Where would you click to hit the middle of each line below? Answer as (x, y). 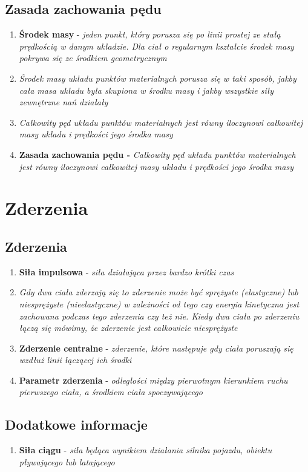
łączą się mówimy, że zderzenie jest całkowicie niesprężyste (128, 328)
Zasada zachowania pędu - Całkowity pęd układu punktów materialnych (157, 154)
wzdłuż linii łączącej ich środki (75, 360)
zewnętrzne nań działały (64, 102)
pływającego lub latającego (67, 461)
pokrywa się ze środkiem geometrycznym (93, 58)
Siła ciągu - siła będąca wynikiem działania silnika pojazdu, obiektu (146, 450)
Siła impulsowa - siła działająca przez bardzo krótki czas (126, 271)
